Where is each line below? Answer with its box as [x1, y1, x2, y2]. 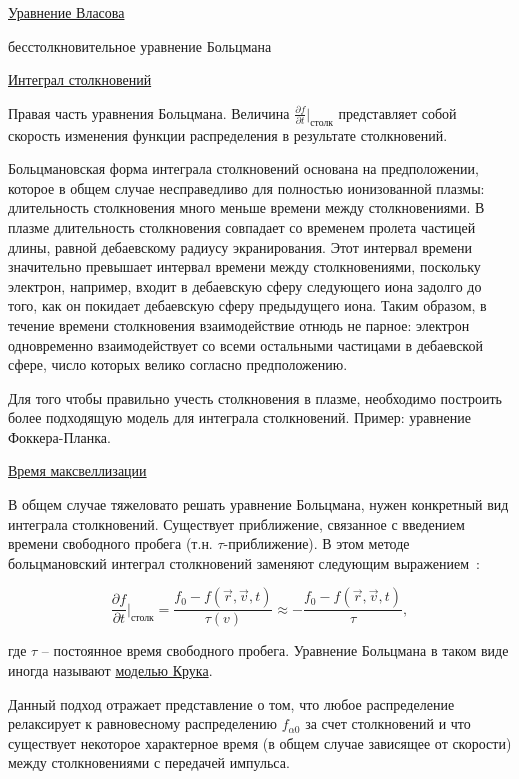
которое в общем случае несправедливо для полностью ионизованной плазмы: [8, 177, 485, 198]
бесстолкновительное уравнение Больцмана [8, 35, 272, 56]
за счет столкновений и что [305, 713, 471, 734]
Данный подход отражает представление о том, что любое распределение [8, 693, 455, 714]
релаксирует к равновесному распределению [8, 713, 277, 734]
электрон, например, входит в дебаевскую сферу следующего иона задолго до [8, 275, 482, 296]
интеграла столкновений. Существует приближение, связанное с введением [8, 513, 465, 534]
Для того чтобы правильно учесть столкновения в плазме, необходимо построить [8, 387, 502, 408]
